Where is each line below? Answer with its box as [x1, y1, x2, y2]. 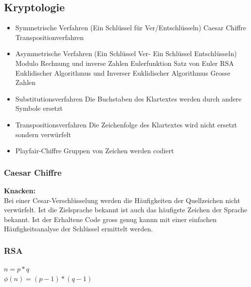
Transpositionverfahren [15, 32, 84, 42]
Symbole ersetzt [15, 103, 63, 113]
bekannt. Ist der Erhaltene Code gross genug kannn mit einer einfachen [4, 214, 217, 224]
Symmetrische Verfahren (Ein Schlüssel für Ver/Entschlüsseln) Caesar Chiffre [15, 22, 246, 33]
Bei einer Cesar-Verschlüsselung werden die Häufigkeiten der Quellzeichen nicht [4, 195, 240, 205]
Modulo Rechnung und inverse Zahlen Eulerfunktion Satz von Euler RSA [15, 58, 234, 68]
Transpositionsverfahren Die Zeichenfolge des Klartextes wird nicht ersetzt [15, 119, 237, 129]
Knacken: [4, 185, 36, 195]
